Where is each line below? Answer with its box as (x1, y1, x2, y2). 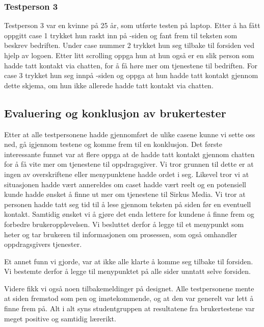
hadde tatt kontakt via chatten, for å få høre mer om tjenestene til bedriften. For (4, 60, 258, 70)
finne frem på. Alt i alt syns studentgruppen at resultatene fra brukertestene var (4, 303, 255, 314)
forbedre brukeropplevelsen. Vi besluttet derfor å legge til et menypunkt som (4, 218, 244, 229)
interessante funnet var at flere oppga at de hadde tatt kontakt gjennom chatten (4, 148, 255, 159)
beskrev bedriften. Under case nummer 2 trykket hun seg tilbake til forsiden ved (4, 40, 254, 51)
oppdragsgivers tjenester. (4, 239, 82, 249)
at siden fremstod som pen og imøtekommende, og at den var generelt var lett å (4, 293, 254, 304)
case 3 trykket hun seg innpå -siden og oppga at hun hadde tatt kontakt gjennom (4, 70, 258, 81)
